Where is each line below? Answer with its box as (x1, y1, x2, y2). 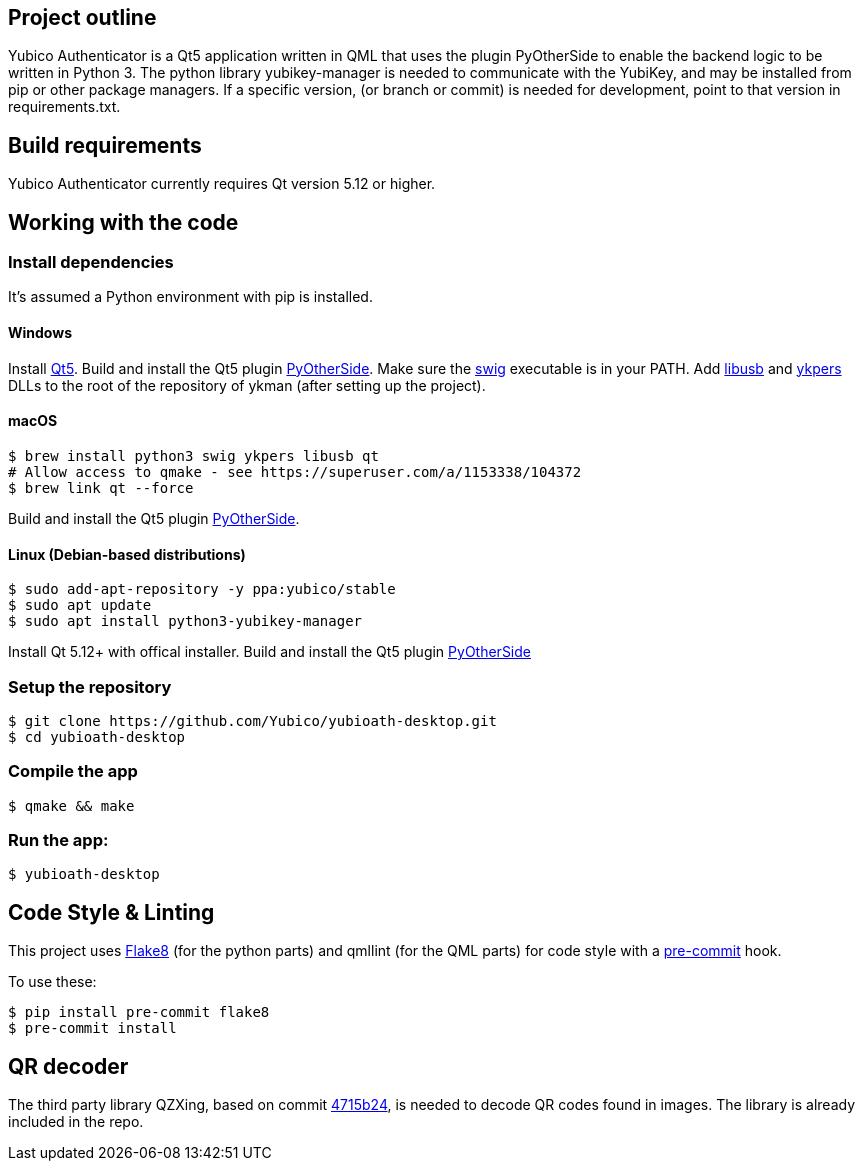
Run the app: (8, 830, 109, 851)
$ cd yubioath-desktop (8, 728, 186, 745)
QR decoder (8, 1053, 129, 1079)
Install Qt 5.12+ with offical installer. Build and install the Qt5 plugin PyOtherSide (8, 643, 531, 661)
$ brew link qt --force (8, 479, 194, 496)
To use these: (8, 973, 97, 991)
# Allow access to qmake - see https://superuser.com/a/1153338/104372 (8, 463, 582, 480)
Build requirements (8, 132, 202, 158)
